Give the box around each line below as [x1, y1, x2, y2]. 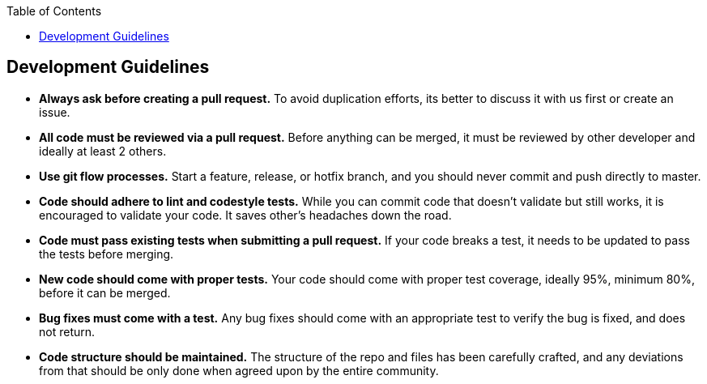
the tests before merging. [39, 246, 174, 261]
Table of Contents [6, 4, 102, 18]
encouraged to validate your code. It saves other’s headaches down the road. [39, 207, 452, 222]
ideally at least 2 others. [39, 143, 167, 158]
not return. [39, 324, 96, 339]
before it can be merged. [39, 285, 171, 300]
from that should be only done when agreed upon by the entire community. [39, 363, 439, 378]
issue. [39, 105, 70, 119]
